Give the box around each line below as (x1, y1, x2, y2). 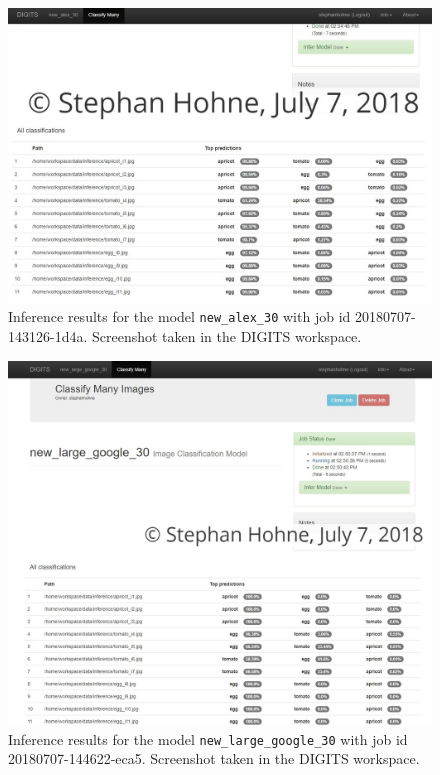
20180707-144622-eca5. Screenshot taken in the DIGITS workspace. (8, 748, 420, 769)
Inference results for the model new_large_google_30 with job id (8, 728, 408, 749)
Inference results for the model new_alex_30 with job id (8, 306, 351, 327)
